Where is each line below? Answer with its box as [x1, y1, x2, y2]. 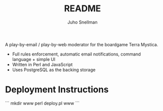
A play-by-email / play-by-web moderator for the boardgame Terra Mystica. [5, 41, 159, 47]
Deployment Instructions [5, 84, 109, 95]
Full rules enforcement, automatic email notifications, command [12, 51, 141, 57]
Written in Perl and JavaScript [12, 61, 73, 67]
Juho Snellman [67, 19, 98, 25]
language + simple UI [12, 56, 55, 62]
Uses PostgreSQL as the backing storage [12, 67, 96, 73]
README [64, 3, 101, 14]
